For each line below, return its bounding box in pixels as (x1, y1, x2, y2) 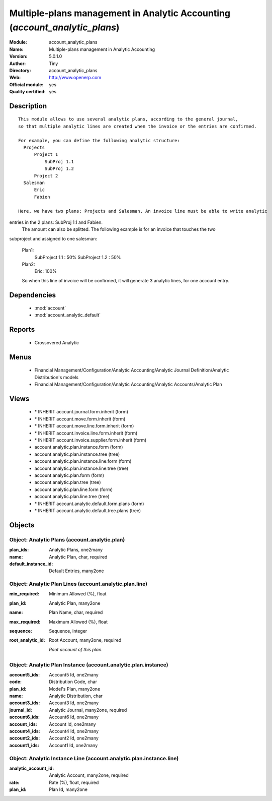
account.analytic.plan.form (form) (34, 472, 105, 478)
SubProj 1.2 (44, 166, 74, 171)
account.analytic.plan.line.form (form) (34, 486, 113, 492)
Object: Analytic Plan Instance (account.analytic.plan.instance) (9, 661, 168, 668)
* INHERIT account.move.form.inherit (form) (34, 416, 126, 422)
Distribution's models (34, 374, 79, 380)
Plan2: (22, 261, 35, 267)
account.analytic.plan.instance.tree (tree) (34, 451, 120, 457)
